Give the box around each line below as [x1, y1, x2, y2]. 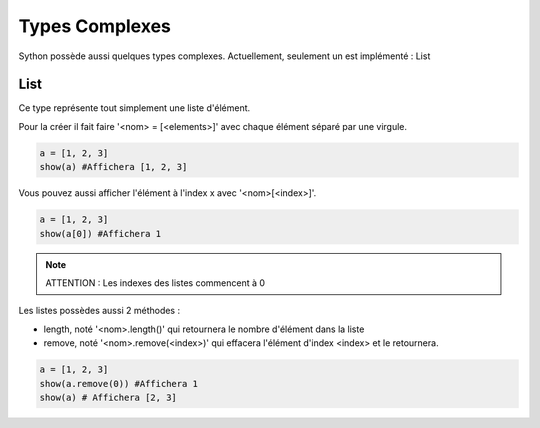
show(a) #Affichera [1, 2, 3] [39, 161, 188, 173]
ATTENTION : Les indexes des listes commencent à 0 [45, 276, 265, 289]
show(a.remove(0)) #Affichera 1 [39, 378, 199, 389]
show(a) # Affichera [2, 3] [39, 391, 177, 403]
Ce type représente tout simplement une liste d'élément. [18, 102, 251, 114]
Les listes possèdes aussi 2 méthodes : [18, 305, 180, 317]
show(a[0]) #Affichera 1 [39, 228, 162, 239]
